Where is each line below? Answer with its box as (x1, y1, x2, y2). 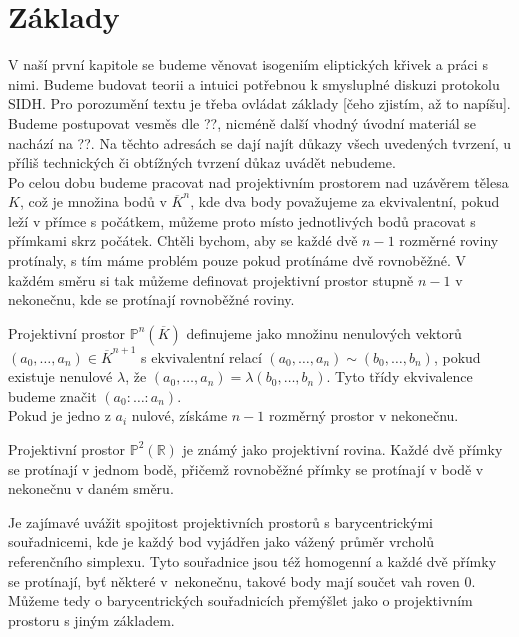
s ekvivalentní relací (141, 346, 262, 367)
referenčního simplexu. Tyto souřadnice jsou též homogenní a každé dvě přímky (8, 550, 497, 571)
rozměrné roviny (399, 230, 499, 251)
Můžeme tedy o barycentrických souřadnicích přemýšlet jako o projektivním (8, 590, 473, 611)
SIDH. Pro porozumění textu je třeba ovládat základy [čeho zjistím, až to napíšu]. (8, 93, 511, 114)
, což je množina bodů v (19, 191, 167, 212)
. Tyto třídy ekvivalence (326, 366, 473, 387)
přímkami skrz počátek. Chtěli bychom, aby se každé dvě (8, 230, 358, 251)
